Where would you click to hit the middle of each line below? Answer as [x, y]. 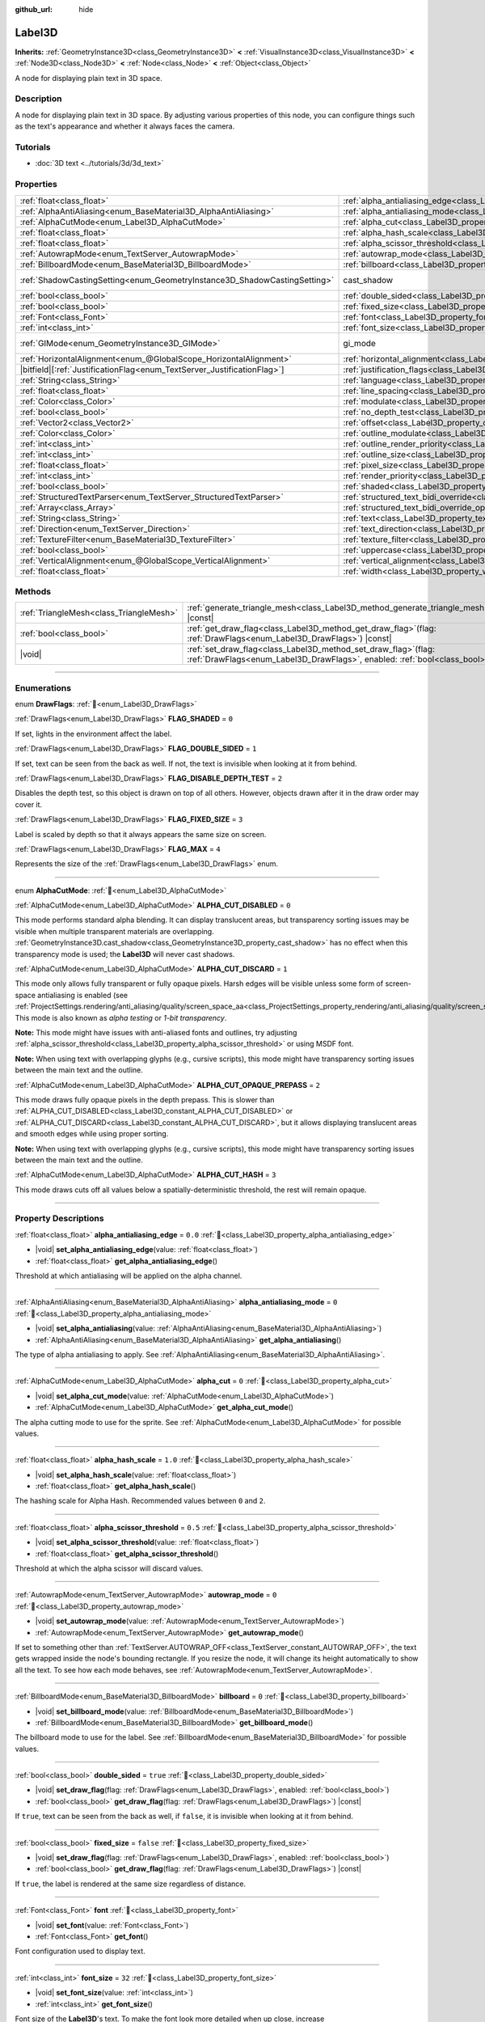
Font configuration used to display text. [80, 1951]
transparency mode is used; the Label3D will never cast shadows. [125, 954]
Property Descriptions [59, 1219]
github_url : [34, 9]
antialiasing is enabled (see [83, 995]
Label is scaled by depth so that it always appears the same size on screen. [141, 834]
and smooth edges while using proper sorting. [92, 1134]
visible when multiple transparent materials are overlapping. [114, 931]
